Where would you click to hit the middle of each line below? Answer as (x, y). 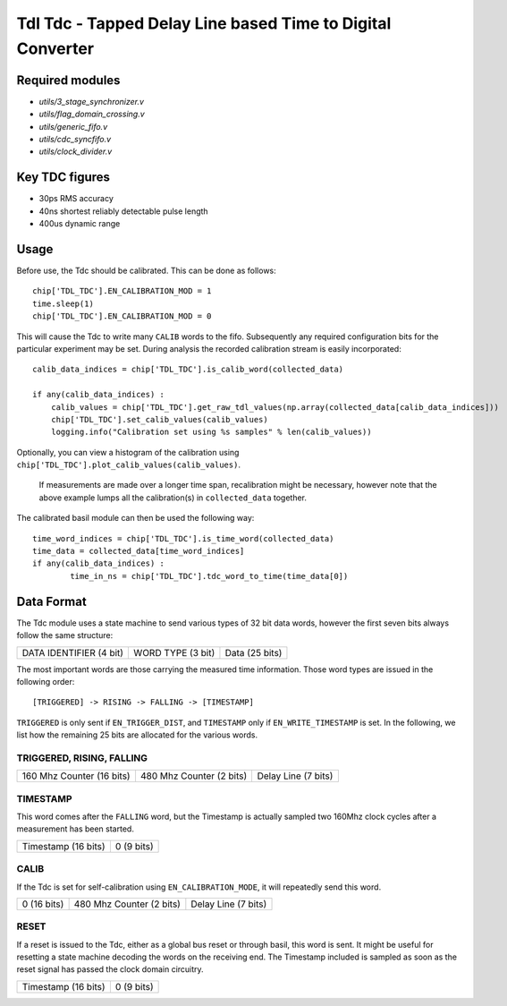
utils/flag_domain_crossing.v (92, 114)
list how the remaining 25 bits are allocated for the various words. (137, 735)
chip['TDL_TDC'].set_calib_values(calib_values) (159, 419)
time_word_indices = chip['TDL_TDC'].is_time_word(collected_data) (183, 538)
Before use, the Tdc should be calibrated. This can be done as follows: (146, 271)
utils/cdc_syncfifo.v (75, 140)
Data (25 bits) (253, 652)
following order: (46, 681)
